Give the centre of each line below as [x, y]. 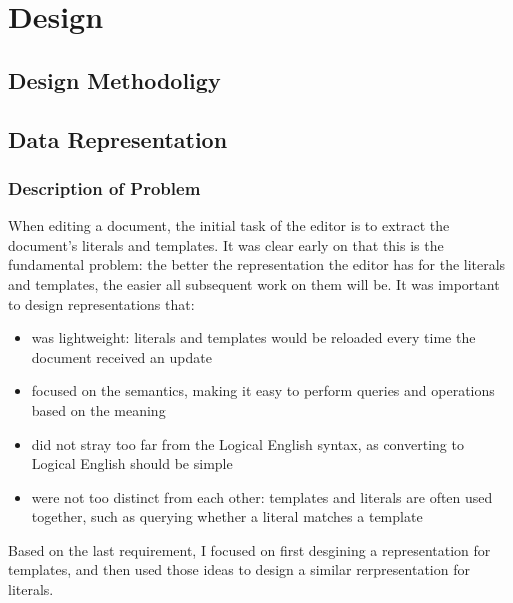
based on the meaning [98, 409]
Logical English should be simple [132, 463]
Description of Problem [104, 187]
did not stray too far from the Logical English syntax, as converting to [247, 443]
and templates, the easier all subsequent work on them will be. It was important [254, 283]
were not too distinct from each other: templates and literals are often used [262, 496]
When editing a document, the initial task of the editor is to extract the [229, 225]
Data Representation [118, 138]
